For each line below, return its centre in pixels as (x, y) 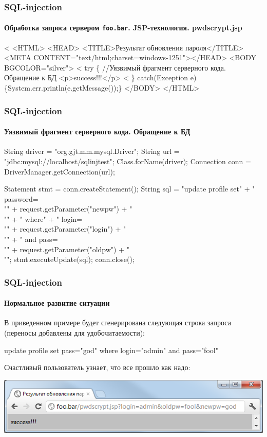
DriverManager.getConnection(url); (60, 171)
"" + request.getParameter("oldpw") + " (67, 249)
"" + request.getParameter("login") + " (65, 229)
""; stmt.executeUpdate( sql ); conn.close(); (69, 259)
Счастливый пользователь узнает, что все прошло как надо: (97, 367)
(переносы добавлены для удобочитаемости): (74, 333)
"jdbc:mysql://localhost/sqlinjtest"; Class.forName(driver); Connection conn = (128, 161)
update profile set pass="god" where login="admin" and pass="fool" (111, 350)
